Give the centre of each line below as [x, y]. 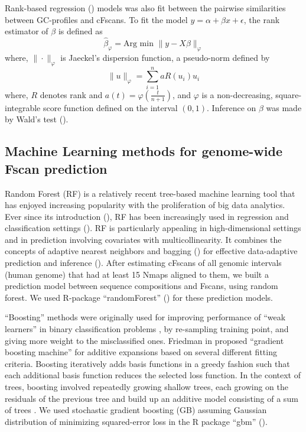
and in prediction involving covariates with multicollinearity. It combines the [143, 239]
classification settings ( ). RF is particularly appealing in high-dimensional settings [153, 228]
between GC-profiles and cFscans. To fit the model [96, 19]
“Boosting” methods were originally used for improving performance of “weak [145, 317]
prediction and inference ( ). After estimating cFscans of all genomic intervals [143, 263]
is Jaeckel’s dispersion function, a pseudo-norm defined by [165, 57]
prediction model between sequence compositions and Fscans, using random [141, 286]
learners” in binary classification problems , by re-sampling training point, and [147, 329]
